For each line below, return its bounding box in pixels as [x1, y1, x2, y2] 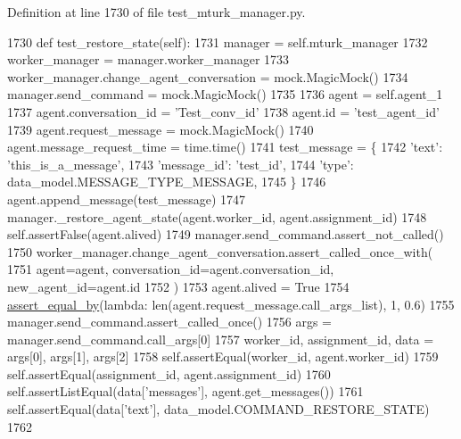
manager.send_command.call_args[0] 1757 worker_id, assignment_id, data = [7, 329, 434, 348]
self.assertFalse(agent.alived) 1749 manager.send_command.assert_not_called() [7, 225, 444, 244]
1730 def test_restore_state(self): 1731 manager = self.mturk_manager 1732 [7, 32, 428, 51]
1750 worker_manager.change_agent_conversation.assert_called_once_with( [7, 242, 433, 261]
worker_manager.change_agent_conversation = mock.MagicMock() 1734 [7, 67, 408, 86]
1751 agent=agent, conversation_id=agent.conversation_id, [7, 260, 334, 278]
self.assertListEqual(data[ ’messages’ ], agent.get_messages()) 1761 [7, 382, 364, 401]
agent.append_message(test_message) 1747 [7, 189, 246, 208]
